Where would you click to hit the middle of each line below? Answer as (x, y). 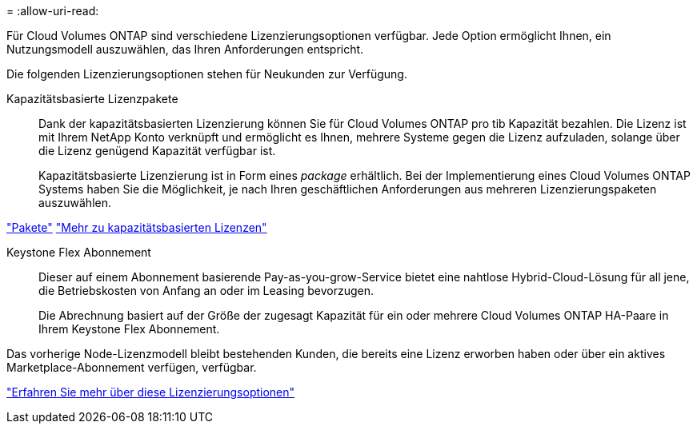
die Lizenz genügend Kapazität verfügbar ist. (157, 151)
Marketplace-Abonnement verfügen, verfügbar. (132, 367)
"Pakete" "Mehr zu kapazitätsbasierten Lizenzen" (137, 227)
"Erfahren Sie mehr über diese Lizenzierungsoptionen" (151, 392)
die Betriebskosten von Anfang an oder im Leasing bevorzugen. (206, 291)
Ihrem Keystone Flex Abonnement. (129, 329)
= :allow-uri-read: (53, 11)
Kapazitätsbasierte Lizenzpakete (92, 99)
